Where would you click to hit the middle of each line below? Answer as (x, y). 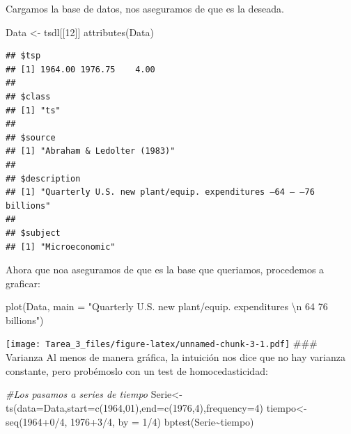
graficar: (23, 283)
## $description (43, 178)
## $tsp (23, 56)
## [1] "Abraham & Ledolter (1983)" (91, 151)
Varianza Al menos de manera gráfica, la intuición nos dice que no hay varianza (175, 357)
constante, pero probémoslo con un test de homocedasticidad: (137, 370)
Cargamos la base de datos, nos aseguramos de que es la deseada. (145, 8)
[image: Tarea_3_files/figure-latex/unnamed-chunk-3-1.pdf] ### (162, 343)
